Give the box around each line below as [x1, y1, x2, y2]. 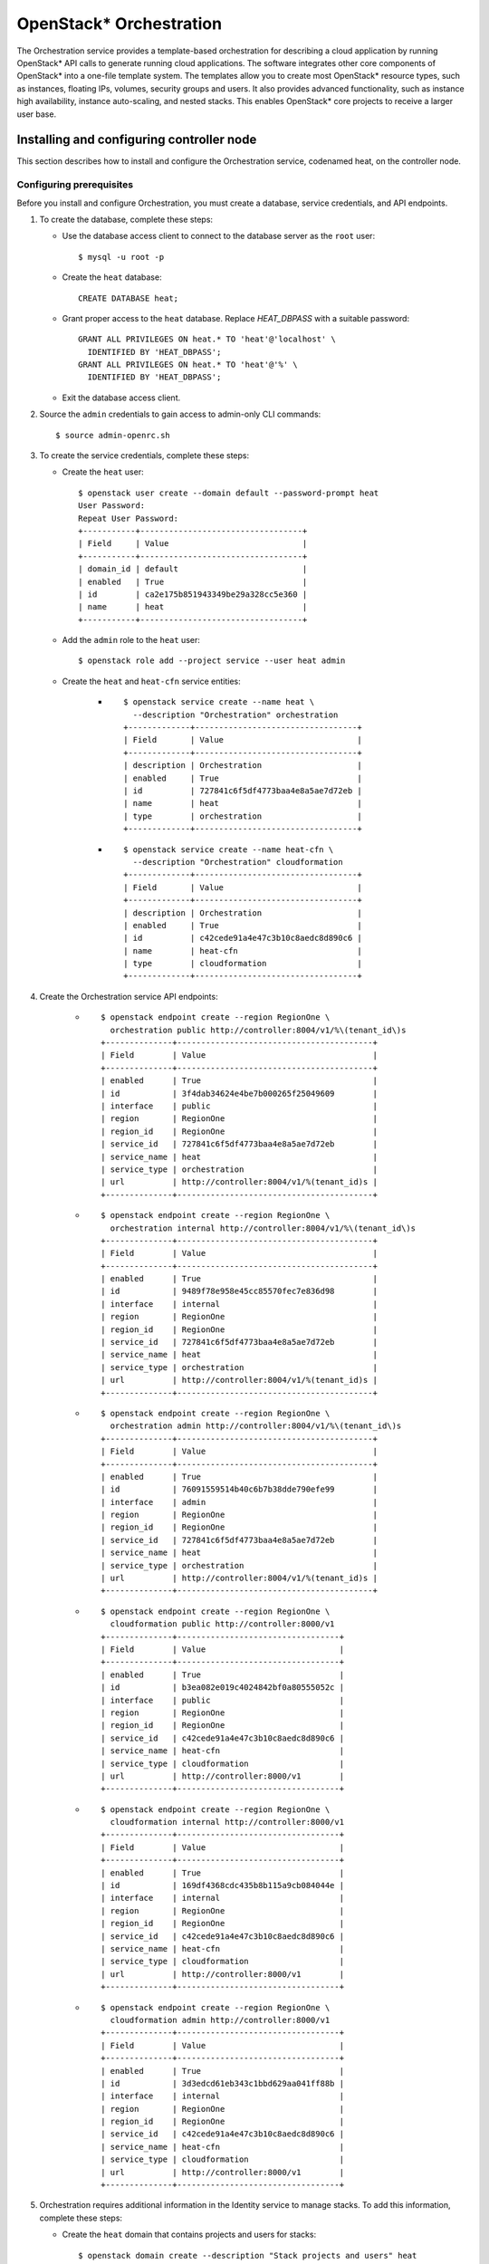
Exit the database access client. [62, 392, 181, 403]
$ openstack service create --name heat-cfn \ [123, 844, 334, 855]
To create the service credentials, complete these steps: [39, 450, 249, 461]
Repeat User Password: [78, 513, 179, 523]
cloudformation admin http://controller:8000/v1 [110, 2015, 331, 2025]
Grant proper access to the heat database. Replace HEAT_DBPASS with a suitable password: [62, 312, 410, 323]
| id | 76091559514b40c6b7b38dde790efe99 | [101, 1484, 378, 1494]
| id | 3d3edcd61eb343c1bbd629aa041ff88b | [101, 2078, 344, 2088]
